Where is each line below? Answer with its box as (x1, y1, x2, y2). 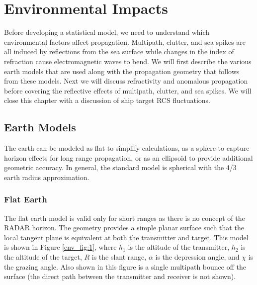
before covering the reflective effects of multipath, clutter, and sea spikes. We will (4, 85, 252, 95)
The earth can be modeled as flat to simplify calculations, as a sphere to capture (4, 143, 250, 153)
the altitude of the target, (4, 252, 82, 262)
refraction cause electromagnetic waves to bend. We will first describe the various (4, 56, 252, 66)
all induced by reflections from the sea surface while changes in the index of (4, 46, 234, 57)
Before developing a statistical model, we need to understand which (4, 27, 210, 37)
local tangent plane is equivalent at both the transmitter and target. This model (4, 232, 249, 242)
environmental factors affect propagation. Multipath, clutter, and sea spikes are (4, 36, 246, 47)
